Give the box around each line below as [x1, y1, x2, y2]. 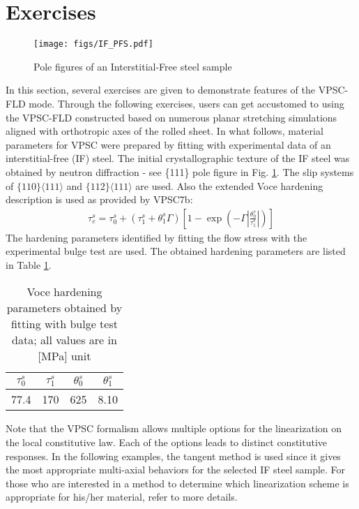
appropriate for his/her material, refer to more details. [6, 489, 238, 504]
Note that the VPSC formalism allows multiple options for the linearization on [6, 421, 342, 436]
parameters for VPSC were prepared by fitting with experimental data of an [6, 137, 331, 152]
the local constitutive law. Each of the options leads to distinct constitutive [6, 435, 328, 450]
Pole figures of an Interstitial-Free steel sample [33, 59, 232, 73]
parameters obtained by [6, 299, 123, 316]
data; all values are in [12, 331, 117, 348]
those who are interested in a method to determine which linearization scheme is [6, 475, 349, 490]
